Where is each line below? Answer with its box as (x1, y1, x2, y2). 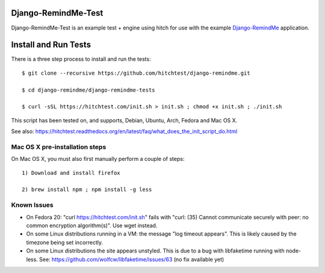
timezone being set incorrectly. (26, 239, 104, 246)
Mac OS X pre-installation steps (11, 142, 107, 151)
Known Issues (11, 201, 54, 209)
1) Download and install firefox (22, 169, 120, 176)
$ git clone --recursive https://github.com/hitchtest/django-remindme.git (22, 69, 250, 77)
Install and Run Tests (11, 40, 91, 50)
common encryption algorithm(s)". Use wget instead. (26, 222, 158, 229)
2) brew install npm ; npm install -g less (22, 186, 152, 193)
